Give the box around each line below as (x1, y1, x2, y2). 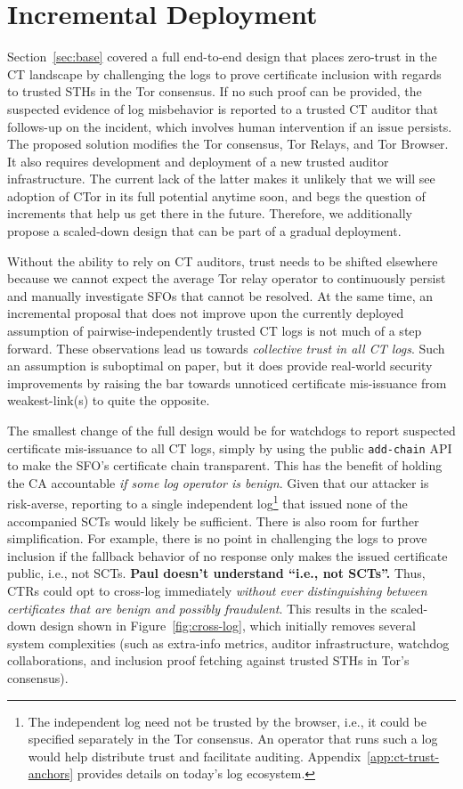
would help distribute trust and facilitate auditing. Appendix (28, 746, 361, 765)
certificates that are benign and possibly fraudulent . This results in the (7, 598, 387, 617)
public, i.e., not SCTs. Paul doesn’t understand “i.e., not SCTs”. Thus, (7, 564, 426, 582)
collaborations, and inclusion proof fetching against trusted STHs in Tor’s (7, 651, 410, 670)
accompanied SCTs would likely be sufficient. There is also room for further (7, 511, 419, 530)
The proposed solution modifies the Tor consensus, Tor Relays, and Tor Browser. (7, 134, 449, 153)
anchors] (28, 764, 74, 783)
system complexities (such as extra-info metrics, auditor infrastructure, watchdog (7, 633, 450, 652)
